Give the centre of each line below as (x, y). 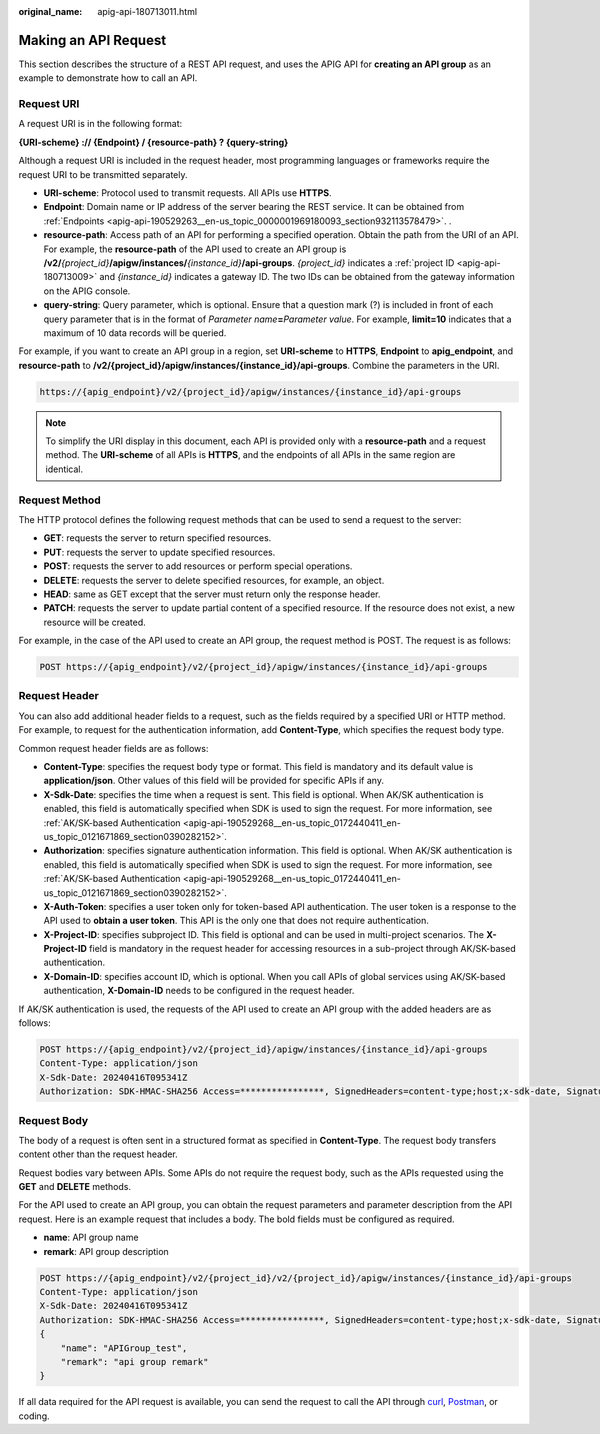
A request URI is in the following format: (100, 124)
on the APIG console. (87, 291)
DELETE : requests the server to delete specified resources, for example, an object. (214, 580)
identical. (64, 469)
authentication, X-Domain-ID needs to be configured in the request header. (199, 991)
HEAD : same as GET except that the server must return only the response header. (212, 594)
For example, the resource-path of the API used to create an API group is (195, 249)
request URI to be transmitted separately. (103, 174)
